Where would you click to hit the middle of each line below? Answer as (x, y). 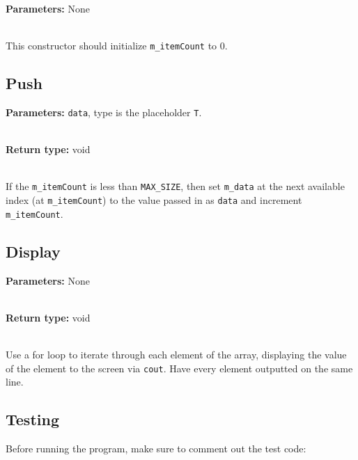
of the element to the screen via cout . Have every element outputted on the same (179, 368)
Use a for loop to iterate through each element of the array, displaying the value (176, 355)
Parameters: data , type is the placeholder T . (104, 112)
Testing (32, 419)
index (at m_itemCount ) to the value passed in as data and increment (154, 200)
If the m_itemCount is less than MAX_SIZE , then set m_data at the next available (175, 186)
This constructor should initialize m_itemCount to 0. (117, 46)
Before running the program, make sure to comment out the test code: (156, 449)
